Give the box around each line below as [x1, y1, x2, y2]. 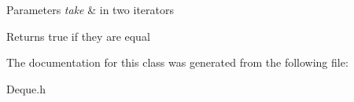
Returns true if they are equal [6, 27, 150, 44]
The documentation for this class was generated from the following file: [6, 54, 348, 71]
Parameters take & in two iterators [6, 2, 175, 17]
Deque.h [6, 80, 46, 97]
